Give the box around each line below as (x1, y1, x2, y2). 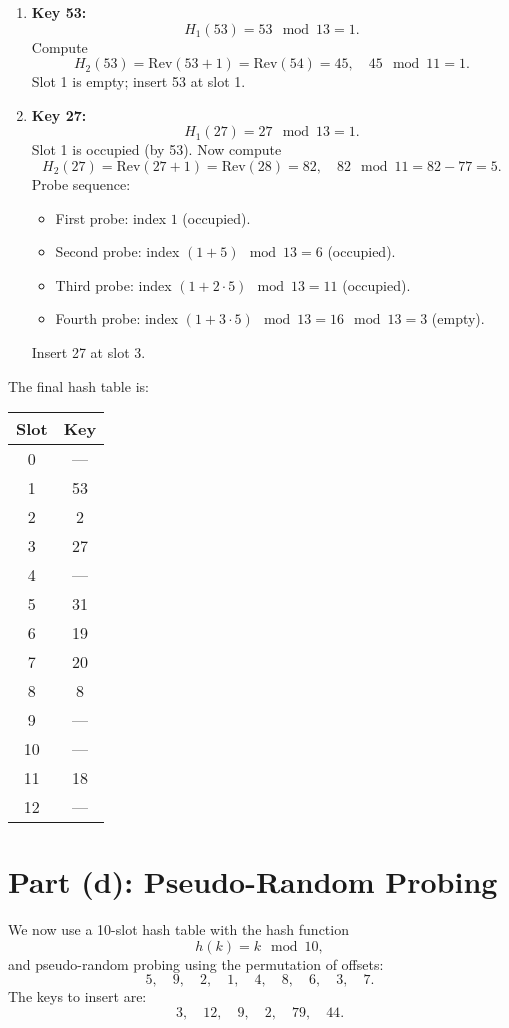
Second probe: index (55, 241, 180, 262)
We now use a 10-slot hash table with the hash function (8, 919, 349, 940)
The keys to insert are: (8, 986, 147, 1007)
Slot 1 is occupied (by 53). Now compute (31, 139, 282, 160)
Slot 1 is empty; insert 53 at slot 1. (31, 71, 246, 92)
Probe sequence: (31, 173, 131, 194)
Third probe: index (55, 274, 172, 295)
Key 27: (31, 104, 87, 125)
